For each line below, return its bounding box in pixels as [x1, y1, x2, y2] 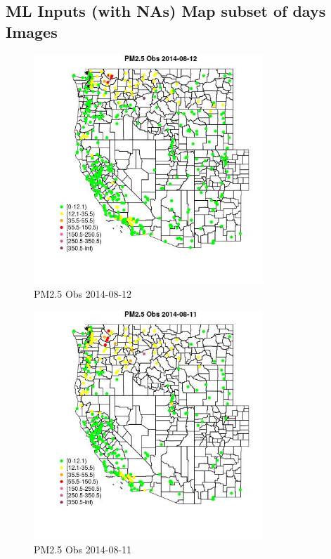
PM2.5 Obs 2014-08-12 [34, 286, 132, 301]
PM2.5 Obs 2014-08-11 [34, 542, 132, 557]
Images [6, 20, 58, 42]
